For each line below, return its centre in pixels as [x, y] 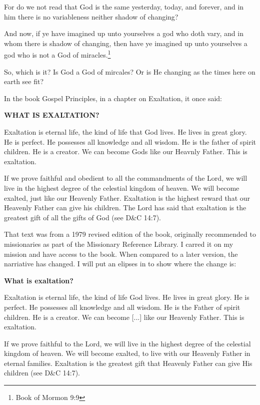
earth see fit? [24, 81]
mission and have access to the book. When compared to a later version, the [121, 254]
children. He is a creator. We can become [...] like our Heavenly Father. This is [124, 317]
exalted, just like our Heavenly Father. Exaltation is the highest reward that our [127, 197]
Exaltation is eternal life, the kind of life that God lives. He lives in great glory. [125, 132]
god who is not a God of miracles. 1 [57, 54]
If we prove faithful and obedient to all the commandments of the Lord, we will [126, 178]
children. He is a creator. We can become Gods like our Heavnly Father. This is [126, 151]
